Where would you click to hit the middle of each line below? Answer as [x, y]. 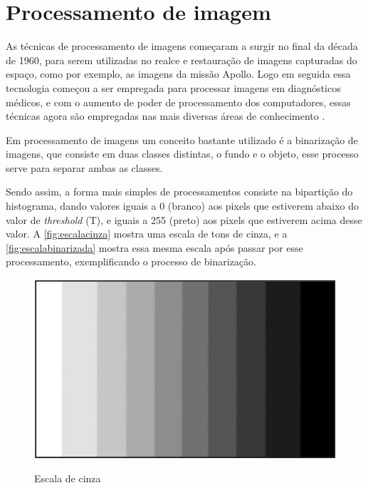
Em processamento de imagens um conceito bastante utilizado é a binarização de [182, 139]
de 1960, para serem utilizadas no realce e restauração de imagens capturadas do [182, 60]
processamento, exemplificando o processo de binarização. [131, 261]
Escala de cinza [68, 478]
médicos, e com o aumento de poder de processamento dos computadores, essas [178, 102]
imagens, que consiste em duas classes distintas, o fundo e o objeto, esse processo [182, 154]
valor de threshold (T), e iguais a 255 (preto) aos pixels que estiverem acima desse [184, 219]
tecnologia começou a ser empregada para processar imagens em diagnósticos [173, 87]
